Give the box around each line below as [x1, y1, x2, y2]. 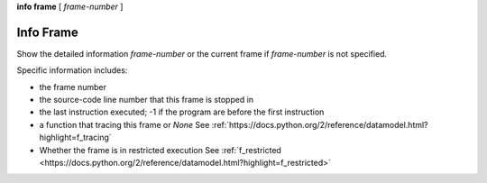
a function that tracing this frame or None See [39, 119, 210, 130]
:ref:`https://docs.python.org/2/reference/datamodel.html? [211, 119, 428, 130]
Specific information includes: [16, 65, 128, 76]
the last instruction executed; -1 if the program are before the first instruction [39, 106, 325, 117]
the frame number [39, 81, 107, 92]
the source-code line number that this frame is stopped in [39, 95, 254, 105]
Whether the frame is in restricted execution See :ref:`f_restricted [39, 144, 281, 155]
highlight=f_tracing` [39, 132, 112, 143]
